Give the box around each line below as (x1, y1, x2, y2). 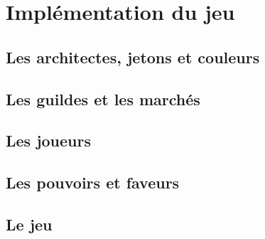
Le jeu (6, 213, 53, 235)
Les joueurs (6, 129, 92, 152)
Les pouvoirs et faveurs (6, 171, 180, 193)
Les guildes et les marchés (6, 87, 200, 110)
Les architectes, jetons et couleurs (6, 46, 260, 68)
